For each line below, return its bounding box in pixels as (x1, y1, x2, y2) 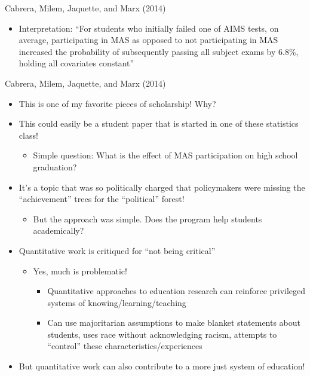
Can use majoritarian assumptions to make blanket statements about (47, 316, 301, 329)
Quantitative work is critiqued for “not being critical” (19, 244, 216, 256)
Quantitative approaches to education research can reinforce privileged (47, 285, 306, 297)
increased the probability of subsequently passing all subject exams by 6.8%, (19, 45, 299, 57)
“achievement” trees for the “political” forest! (19, 192, 185, 205)
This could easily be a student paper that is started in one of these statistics (19, 117, 299, 130)
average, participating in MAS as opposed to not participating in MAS (19, 33, 278, 46)
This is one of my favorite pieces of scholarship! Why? (19, 97, 216, 109)
